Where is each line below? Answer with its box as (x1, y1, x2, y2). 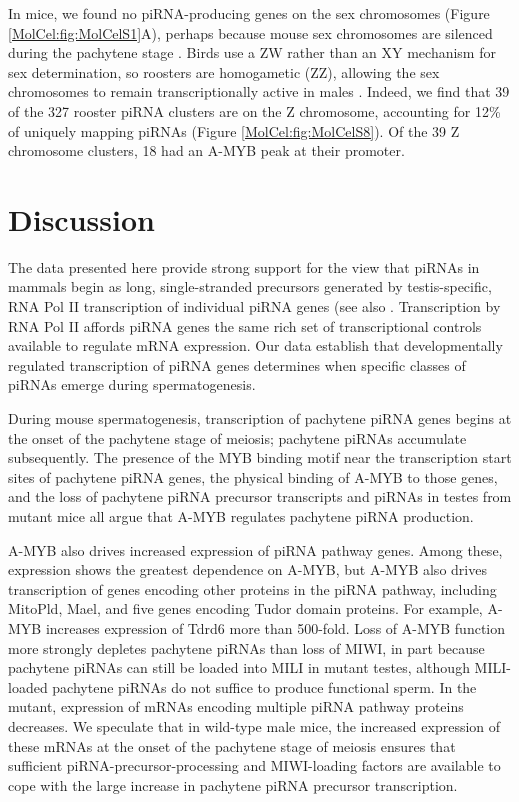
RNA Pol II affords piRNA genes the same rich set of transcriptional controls (8, 315, 482, 336)
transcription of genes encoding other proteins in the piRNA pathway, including (8, 578, 497, 599)
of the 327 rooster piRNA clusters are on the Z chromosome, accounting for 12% (8, 100, 501, 121)
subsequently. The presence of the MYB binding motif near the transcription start (8, 447, 512, 468)
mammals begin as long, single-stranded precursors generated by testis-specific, (8, 276, 492, 297)
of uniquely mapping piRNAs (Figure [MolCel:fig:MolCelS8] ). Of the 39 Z (8, 120, 460, 141)
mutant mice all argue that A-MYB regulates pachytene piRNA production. (8, 506, 474, 526)
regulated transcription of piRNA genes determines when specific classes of (8, 354, 466, 375)
